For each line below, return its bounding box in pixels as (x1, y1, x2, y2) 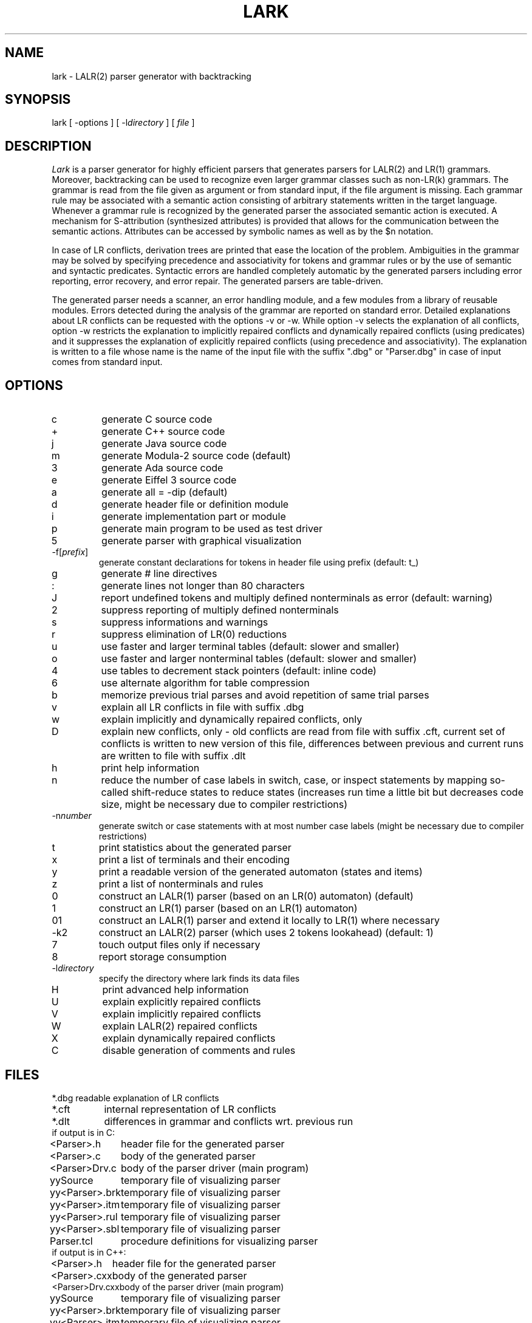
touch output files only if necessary (98, 938, 261, 951)
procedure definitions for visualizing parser (121, 1234, 318, 1247)
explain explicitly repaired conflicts (102, 996, 261, 1008)
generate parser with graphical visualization (101, 535, 302, 547)
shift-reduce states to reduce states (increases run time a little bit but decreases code (131, 786, 523, 799)
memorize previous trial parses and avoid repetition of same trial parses (101, 689, 429, 702)
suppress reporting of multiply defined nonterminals (101, 604, 339, 617)
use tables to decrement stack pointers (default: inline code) (101, 665, 377, 677)
